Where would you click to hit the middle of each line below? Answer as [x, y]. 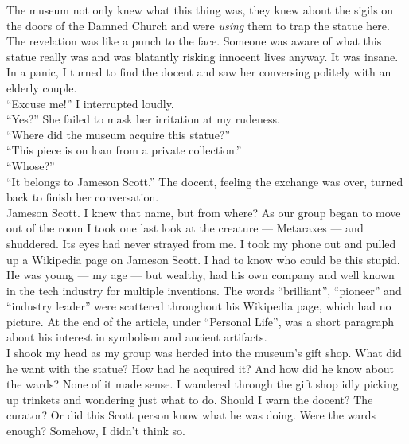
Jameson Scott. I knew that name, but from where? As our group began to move [204, 212]
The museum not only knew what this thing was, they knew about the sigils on [200, 10]
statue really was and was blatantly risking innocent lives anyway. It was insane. [203, 56]
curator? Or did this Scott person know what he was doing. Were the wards [191, 415]
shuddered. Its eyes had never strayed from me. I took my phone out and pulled [201, 243]
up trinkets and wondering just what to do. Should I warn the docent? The [190, 399]
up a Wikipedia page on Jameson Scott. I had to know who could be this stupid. [203, 259]
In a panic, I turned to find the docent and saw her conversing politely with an [199, 72]
